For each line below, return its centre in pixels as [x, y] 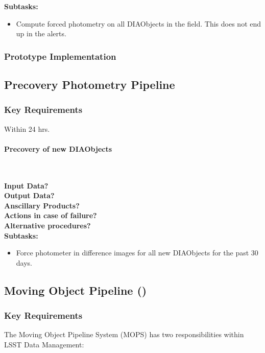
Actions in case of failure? [51, 215]
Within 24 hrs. [27, 128]
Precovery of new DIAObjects [58, 148]
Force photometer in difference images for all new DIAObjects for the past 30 [137, 253]
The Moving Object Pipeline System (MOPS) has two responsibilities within [124, 334]
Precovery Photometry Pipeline [90, 85]
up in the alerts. [41, 33]
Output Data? [29, 195]
